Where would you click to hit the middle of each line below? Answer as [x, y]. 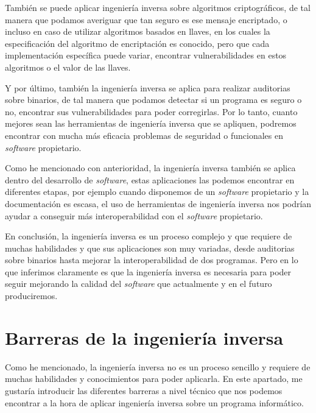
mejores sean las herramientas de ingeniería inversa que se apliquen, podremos [151, 123]
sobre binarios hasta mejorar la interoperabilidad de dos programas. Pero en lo [152, 260]
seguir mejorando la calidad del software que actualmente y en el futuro [139, 284]
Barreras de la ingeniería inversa [144, 337]
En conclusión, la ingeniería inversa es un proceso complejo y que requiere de [149, 236]
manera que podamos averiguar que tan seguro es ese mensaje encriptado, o [146, 19]
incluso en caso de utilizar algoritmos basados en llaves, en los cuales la [138, 31]
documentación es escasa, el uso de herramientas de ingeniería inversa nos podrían [158, 203]
